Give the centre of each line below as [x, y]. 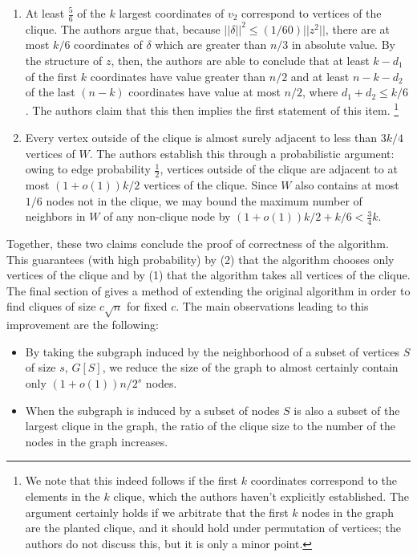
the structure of [64, 61]
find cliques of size [51, 306]
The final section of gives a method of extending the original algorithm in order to [208, 290]
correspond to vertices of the [312, 13]
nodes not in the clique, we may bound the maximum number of [204, 200]
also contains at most [347, 185]
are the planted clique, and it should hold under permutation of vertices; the [213, 528]
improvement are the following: [83, 325]
